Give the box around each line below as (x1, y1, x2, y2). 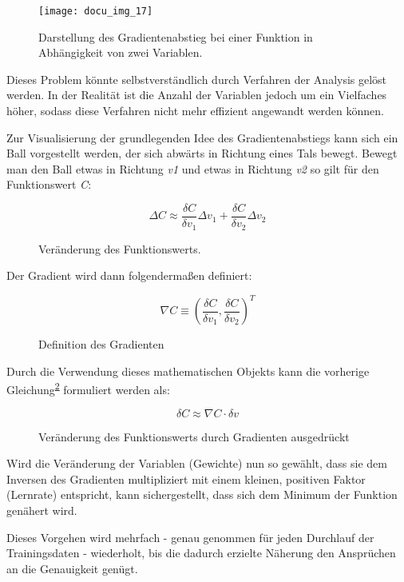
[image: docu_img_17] (38, 6, 153, 17)
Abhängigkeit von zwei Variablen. (38, 44, 203, 61)
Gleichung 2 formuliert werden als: (6, 379, 170, 398)
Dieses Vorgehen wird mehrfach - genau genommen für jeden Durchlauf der (6, 528, 374, 545)
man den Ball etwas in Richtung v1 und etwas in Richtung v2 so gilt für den (6, 160, 379, 177)
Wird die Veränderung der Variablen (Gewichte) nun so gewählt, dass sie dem (6, 455, 387, 472)
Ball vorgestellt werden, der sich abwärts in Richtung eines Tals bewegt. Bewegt (6, 145, 398, 161)
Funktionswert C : (6, 176, 92, 193)
